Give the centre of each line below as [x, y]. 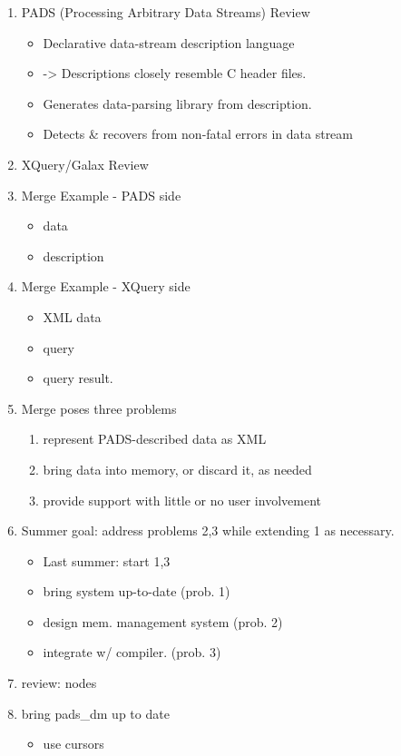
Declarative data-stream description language [169, 42]
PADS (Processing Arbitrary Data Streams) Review [166, 12]
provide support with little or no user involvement [182, 500]
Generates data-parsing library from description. [177, 103]
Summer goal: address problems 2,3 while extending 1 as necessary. [208, 530]
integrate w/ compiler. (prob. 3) [132, 652]
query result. [78, 378]
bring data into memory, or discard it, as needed [177, 469]
